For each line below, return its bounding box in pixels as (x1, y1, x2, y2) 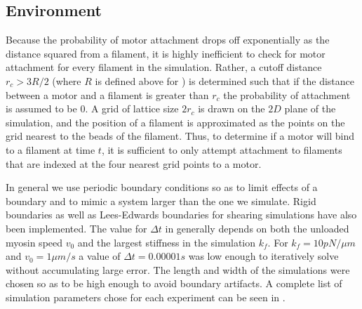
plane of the (284, 101, 336, 116)
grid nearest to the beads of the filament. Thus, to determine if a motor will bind (6, 129, 354, 143)
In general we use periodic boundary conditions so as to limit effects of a (6, 180, 318, 195)
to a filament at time (6, 142, 95, 157)
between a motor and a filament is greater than (6, 87, 209, 102)
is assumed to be (6, 101, 77, 116)
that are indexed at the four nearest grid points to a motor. (6, 156, 262, 171)
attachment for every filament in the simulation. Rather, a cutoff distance (6, 60, 322, 74)
